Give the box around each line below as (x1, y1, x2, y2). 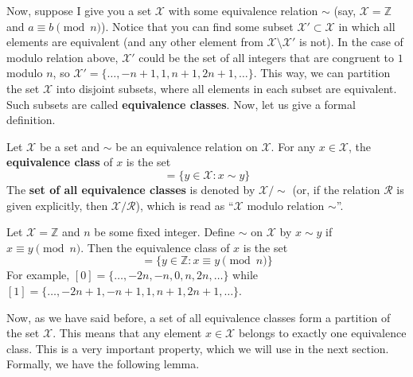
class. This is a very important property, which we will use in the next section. (6, 340, 389, 356)
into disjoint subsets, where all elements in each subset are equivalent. (56, 80, 397, 96)
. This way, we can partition (253, 64, 391, 81)
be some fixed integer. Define (94, 223, 236, 240)
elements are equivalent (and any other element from (6, 33, 263, 50)
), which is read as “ (135, 196, 234, 213)
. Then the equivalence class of (80, 239, 230, 255)
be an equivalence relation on (115, 138, 258, 154)
